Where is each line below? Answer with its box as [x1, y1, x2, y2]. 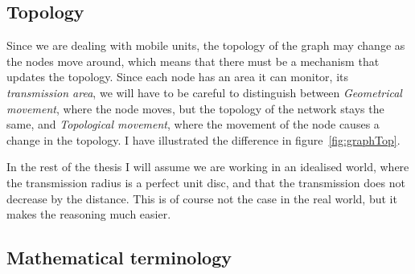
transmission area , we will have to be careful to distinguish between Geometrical [6, 84, 402, 100]
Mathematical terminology [6, 245, 232, 270]
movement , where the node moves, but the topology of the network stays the [6, 100, 384, 117]
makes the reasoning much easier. [6, 206, 171, 223]
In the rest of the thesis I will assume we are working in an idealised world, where [6, 158, 409, 175]
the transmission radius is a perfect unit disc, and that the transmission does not [6, 174, 405, 190]
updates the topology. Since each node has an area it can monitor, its [6, 68, 348, 85]
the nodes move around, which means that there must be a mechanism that [6, 52, 380, 69]
